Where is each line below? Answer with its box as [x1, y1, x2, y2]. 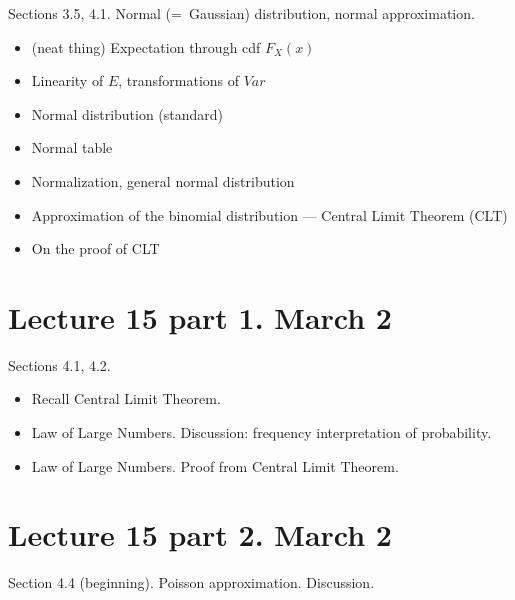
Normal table [31, 137, 113, 158]
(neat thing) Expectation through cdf [31, 36, 261, 57]
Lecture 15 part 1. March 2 [8, 296, 392, 337]
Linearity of [31, 70, 104, 91]
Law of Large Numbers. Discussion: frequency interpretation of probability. [31, 422, 492, 443]
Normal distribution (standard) [31, 103, 224, 124]
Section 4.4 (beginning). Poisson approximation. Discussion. [8, 572, 375, 593]
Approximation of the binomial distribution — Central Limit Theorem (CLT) [31, 204, 508, 225]
